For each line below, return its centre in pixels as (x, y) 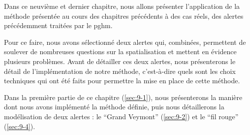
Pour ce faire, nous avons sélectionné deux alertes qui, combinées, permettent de (125, 42)
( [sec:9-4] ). (20, 126)
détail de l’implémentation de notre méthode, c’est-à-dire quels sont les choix (120, 71)
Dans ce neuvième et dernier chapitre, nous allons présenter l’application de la (122, 6)
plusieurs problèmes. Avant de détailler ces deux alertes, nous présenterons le (120, 61)
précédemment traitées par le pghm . (58, 25)
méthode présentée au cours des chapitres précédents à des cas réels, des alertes (124, 16)
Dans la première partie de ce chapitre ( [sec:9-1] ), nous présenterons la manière (123, 97)
